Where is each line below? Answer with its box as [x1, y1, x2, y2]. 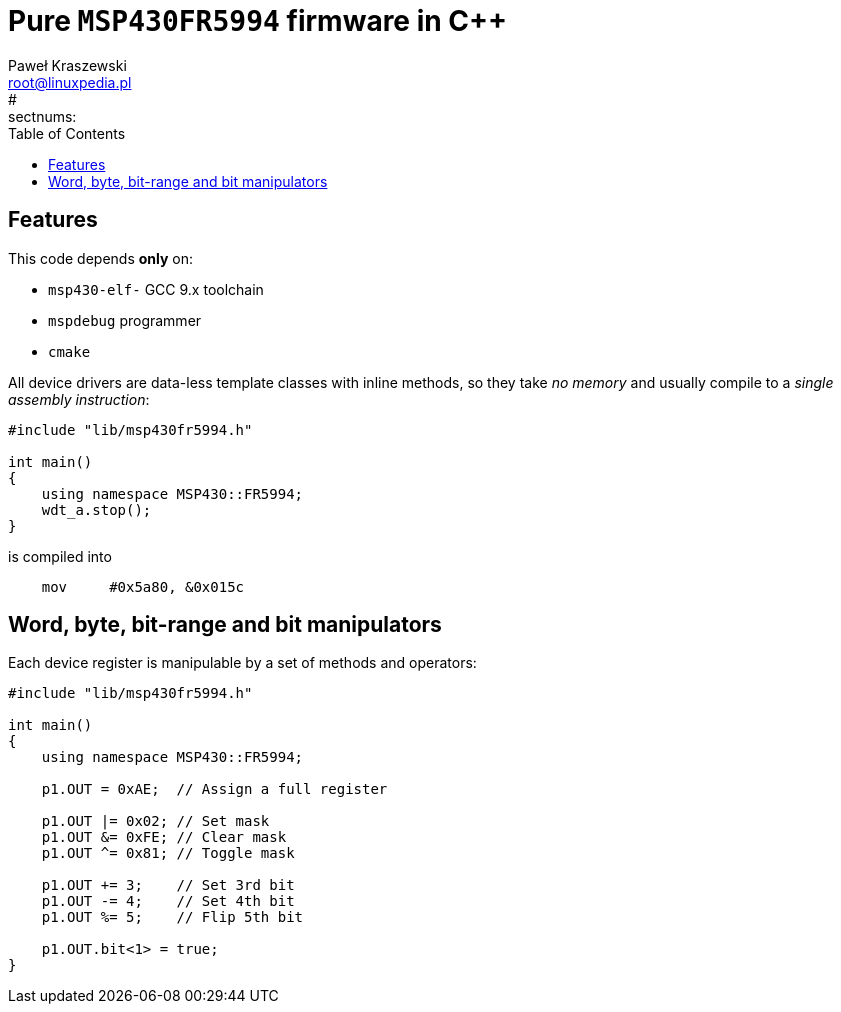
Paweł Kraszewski [8, 56, 127, 74]
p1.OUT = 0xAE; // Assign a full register [41, 781, 388, 798]
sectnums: [8, 107, 77, 125]
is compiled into [8, 547, 112, 565]
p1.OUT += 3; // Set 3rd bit [41, 877, 295, 894]
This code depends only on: [8, 249, 194, 267]
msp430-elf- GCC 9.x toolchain [48, 280, 264, 298]
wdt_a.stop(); [41, 501, 152, 518]
